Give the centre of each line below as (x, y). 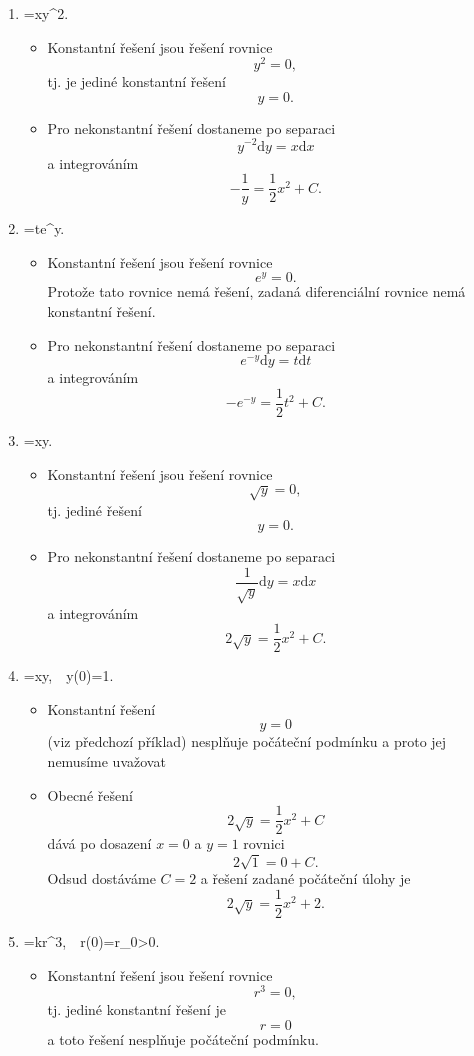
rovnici (264, 843)
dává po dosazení (99, 843)
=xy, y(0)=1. (68, 675)
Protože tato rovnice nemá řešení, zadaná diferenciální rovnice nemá (256, 291)
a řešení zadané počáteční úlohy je (305, 878)
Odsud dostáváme (101, 878)
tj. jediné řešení (94, 509)
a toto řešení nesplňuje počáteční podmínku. (183, 1038)
